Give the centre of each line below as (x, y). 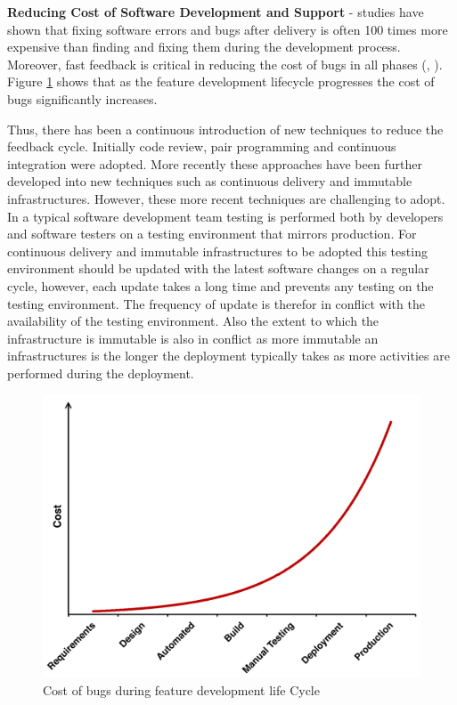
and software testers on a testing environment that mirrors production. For (212, 234)
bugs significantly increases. (82, 98)
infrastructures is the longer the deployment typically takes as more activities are (228, 356)
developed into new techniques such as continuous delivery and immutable (210, 181)
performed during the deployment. (101, 373)
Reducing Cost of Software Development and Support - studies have (216, 12)
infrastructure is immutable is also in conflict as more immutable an (193, 338)
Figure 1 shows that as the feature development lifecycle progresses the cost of (221, 81)
